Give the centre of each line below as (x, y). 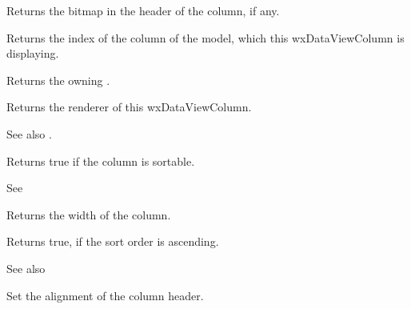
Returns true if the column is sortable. (101, 161)
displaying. (33, 53)
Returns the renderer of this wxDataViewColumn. (129, 107)
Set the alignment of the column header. (105, 295)
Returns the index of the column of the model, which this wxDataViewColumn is (205, 37)
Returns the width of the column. (89, 214)
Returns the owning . (58, 80)
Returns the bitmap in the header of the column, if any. (143, 10)
